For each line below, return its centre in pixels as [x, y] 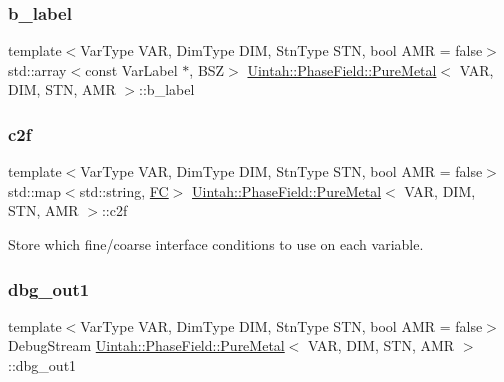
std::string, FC [124, 190]
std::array [37, 69]
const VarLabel [131, 69]
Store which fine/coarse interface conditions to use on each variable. [216, 244]
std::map [34, 190]
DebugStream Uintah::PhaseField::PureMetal [146, 345]
